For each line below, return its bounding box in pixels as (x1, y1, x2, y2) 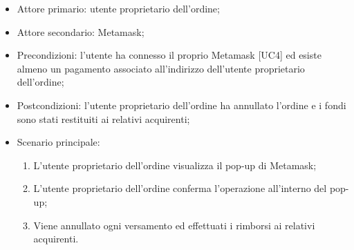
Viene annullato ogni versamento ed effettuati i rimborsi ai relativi (33, 218, 315, 232)
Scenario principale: (17, 135, 100, 149)
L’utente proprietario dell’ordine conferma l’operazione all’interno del (33, 181, 327, 195)
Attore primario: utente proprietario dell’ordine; (17, 1, 220, 15)
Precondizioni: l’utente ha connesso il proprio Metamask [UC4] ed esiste (17, 48, 322, 62)
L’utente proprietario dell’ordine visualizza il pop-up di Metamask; (33, 157, 317, 172)
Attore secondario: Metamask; (17, 24, 145, 39)
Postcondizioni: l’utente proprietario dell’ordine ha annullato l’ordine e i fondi (17, 97, 346, 112)
